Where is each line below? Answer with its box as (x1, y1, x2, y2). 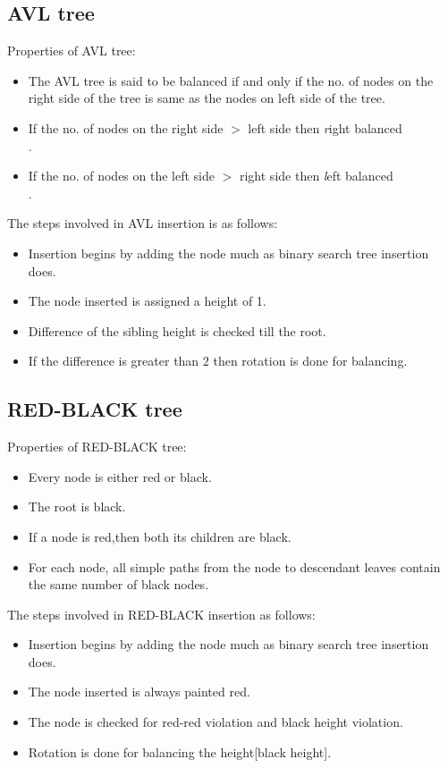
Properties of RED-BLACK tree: (7, 437, 187, 456)
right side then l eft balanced (239, 166, 393, 185)
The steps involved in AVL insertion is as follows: (7, 214, 278, 232)
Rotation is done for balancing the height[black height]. (28, 742, 332, 761)
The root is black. (28, 497, 126, 516)
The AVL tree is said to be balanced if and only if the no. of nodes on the (28, 71, 434, 89)
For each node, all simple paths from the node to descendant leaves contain (28, 557, 441, 576)
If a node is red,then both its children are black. (28, 527, 292, 545)
